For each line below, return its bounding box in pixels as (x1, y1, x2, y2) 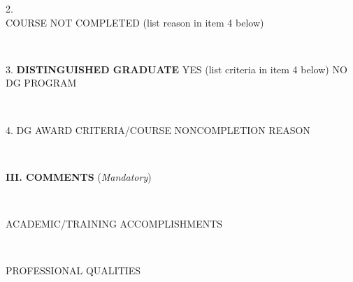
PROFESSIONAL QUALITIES (6, 263, 141, 278)
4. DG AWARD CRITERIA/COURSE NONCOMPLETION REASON (6, 122, 310, 137)
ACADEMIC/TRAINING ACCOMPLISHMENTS (6, 216, 223, 230)
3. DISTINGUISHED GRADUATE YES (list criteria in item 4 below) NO (6, 61, 347, 76)
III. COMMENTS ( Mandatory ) (6, 169, 152, 184)
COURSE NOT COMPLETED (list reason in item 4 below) (6, 15, 264, 29)
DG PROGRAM (6, 75, 77, 90)
